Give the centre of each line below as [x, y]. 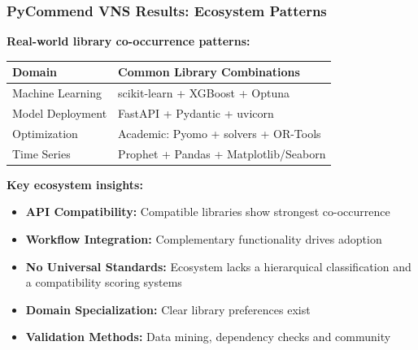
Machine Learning [57, 93]
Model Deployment [60, 113]
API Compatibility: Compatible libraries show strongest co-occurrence [208, 212]
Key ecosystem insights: [75, 184]
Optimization [45, 133]
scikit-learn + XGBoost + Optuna [204, 93]
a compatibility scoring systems [104, 282]
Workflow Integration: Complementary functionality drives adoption [204, 238]
